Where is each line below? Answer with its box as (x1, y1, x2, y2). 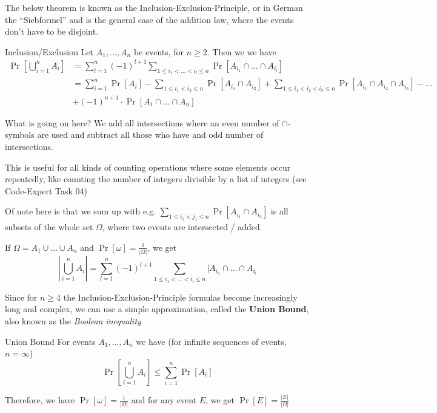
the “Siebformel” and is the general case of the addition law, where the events (5, 13, 294, 26)
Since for (5, 290, 38, 303)
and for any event (131, 394, 197, 406)
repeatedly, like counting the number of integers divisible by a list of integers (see (5, 172, 307, 185)
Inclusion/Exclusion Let (5, 45, 94, 58)
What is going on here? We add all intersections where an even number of (5, 116, 279, 129)
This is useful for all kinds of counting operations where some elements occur (5, 160, 291, 173)
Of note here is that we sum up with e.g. (5, 205, 156, 217)
